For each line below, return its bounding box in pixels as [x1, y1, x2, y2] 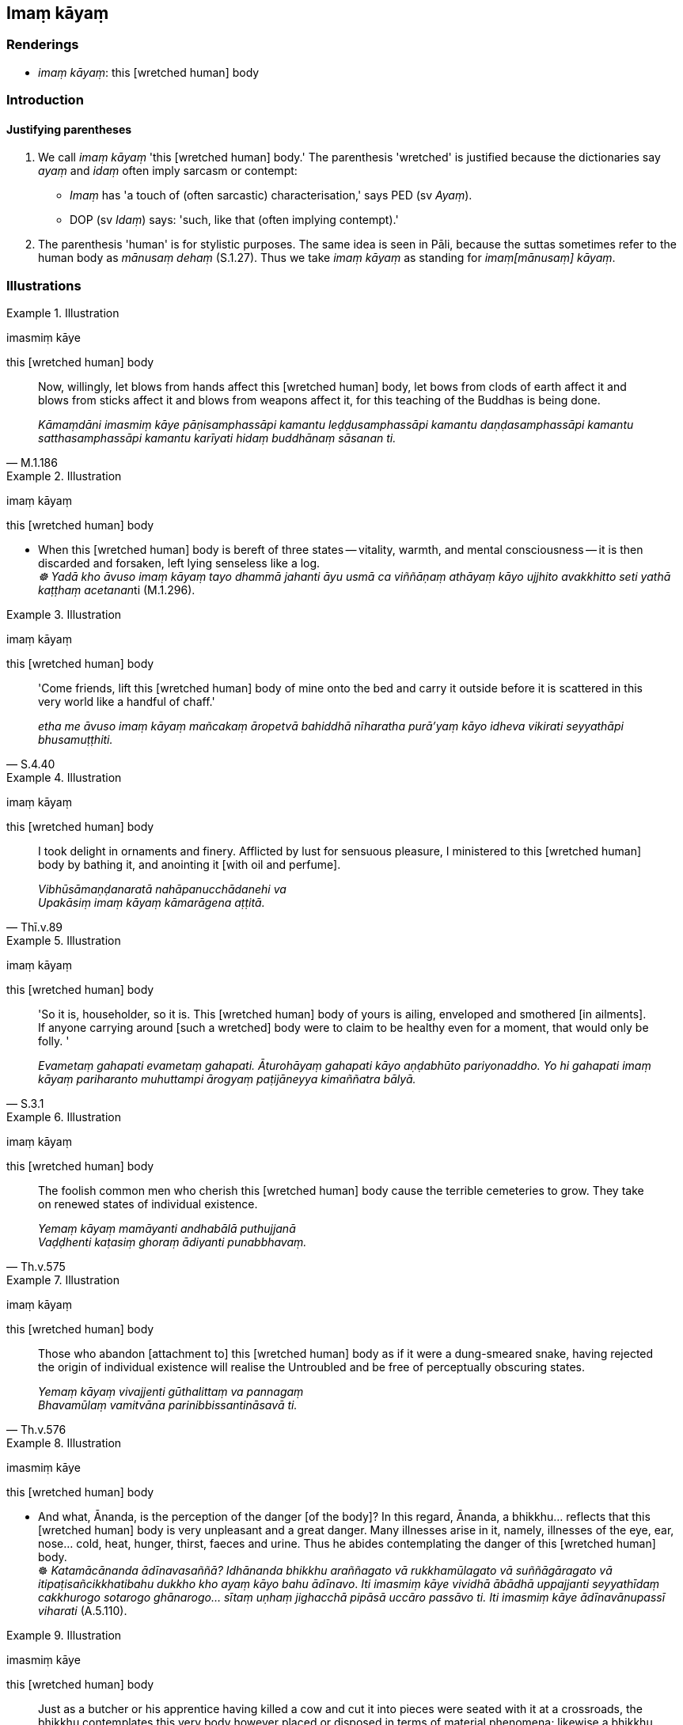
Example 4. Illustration [6, 771, 122, 785]
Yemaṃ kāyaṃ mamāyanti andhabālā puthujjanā [38, 1222, 296, 1236]
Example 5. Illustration [6, 934, 121, 948]
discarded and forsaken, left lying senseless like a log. [38, 556, 321, 571]
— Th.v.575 [6, 1260, 66, 1274]
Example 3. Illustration [6, 608, 122, 622]
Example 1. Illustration [6, 306, 120, 320]
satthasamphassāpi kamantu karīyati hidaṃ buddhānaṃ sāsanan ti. [38, 431, 397, 445]
